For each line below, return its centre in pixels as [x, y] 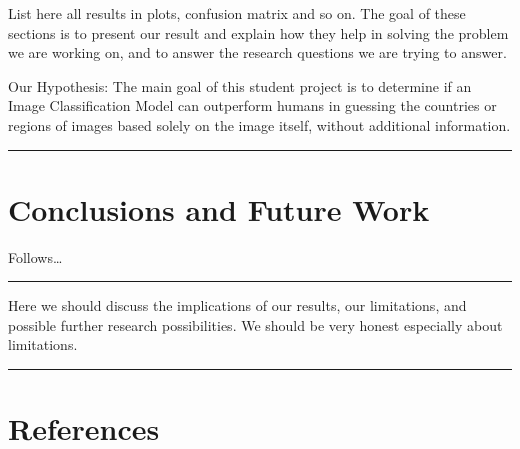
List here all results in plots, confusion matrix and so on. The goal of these [237, 13]
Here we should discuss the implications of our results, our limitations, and [237, 305]
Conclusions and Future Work [219, 208]
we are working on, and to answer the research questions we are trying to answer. [257, 52]
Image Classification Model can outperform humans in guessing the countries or [252, 105]
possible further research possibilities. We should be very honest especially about [255, 324]
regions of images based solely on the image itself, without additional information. [259, 124]
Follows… [35, 256]
